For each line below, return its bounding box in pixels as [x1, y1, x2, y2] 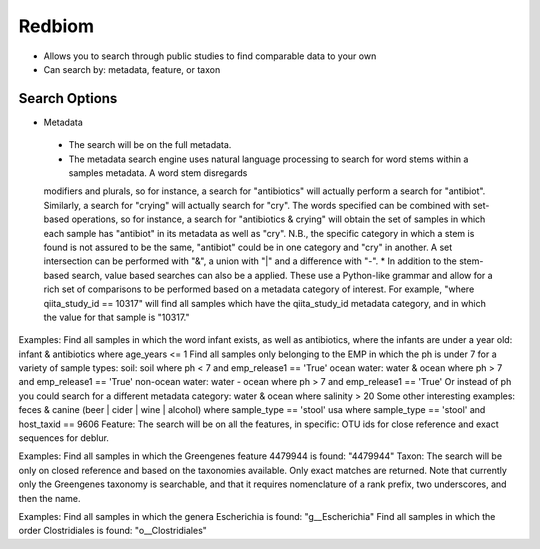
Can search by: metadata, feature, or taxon [43, 63, 221, 75]
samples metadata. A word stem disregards [68, 167, 248, 179]
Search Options [18, 90, 118, 107]
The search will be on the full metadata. [68, 139, 232, 151]
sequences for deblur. [18, 432, 110, 444]
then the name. [18, 492, 81, 504]
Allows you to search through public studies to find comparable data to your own [43, 50, 377, 62]
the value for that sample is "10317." [43, 311, 190, 323]
